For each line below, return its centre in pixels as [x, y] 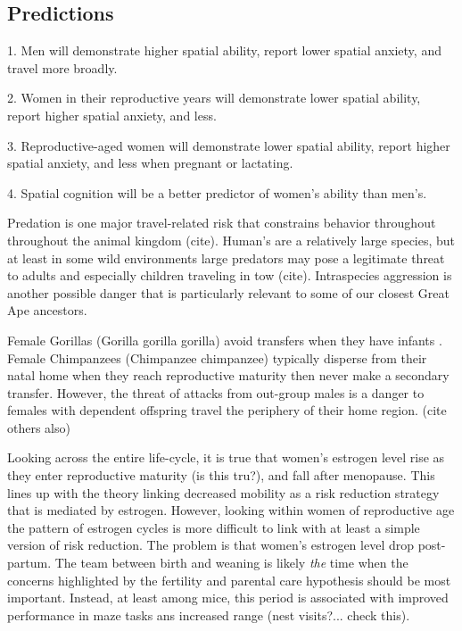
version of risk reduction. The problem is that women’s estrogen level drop [210, 545]
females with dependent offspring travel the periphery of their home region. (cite [227, 410]
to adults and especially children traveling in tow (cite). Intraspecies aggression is [230, 275]
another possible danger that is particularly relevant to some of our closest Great [228, 292]
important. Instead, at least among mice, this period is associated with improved [228, 598]
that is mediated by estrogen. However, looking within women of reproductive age [231, 510]
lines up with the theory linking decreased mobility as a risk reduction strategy [223, 492]
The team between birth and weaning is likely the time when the [231, 563]
